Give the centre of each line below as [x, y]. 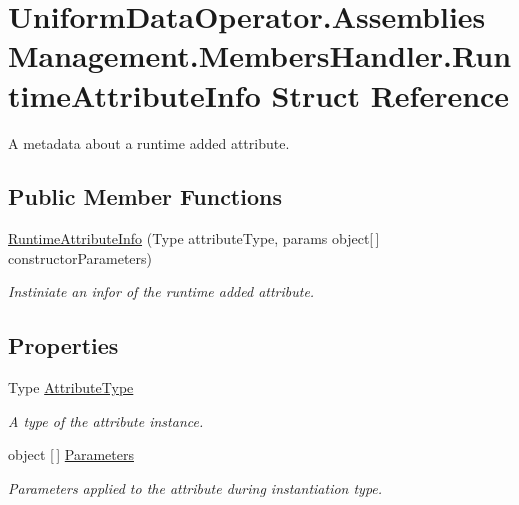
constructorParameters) [80, 257]
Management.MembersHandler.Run [260, 55]
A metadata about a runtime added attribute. [149, 142]
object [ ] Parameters [71, 454]
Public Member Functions [145, 196]
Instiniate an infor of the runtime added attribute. [161, 291]
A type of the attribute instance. [106, 420]
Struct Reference [390, 94]
